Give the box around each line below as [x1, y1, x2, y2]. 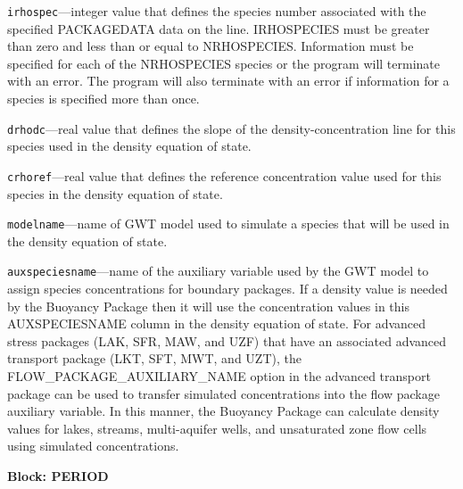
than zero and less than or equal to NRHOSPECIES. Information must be [7, 37, 414, 55]
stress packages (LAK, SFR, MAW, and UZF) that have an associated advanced [7, 331, 447, 350]
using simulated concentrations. [7, 436, 179, 455]
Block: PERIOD [7, 466, 109, 485]
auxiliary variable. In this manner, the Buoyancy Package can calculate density [7, 402, 440, 420]
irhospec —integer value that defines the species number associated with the [7, 2, 426, 20]
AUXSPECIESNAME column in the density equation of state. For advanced [7, 314, 426, 333]
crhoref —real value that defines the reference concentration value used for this [7, 166, 442, 185]
